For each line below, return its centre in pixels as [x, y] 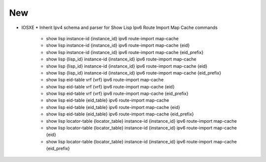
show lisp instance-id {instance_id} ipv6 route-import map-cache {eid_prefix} [125, 52]
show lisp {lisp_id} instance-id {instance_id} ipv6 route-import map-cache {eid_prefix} [134, 73]
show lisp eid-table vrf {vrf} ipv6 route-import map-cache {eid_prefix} [117, 94]
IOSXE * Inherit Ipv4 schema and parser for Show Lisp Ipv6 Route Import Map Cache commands [119, 27]
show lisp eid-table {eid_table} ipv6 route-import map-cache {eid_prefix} [120, 114]
